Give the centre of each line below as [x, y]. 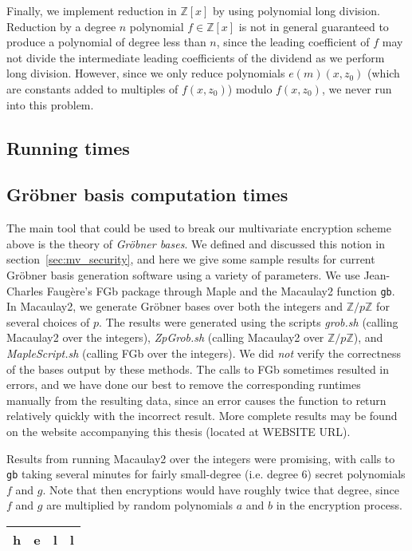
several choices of [48, 321]
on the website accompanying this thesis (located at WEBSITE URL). [179, 431]
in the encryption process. [339, 505]
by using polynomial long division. [296, 10]
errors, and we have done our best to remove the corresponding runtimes [184, 385]
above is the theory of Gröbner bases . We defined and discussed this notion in [196, 243]
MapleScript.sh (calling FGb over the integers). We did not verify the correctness [204, 353]
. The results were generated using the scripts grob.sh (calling [249, 321]
